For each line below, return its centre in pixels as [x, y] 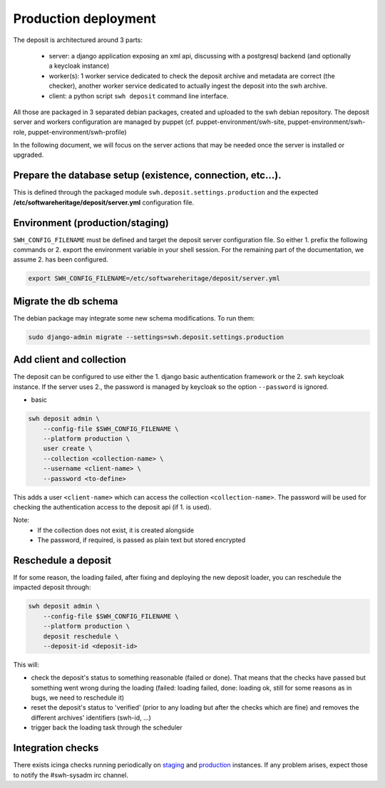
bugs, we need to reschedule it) [78, 698]
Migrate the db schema [66, 301]
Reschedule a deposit [62, 560]
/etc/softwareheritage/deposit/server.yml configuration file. [104, 202]
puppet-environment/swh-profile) [77, 132]
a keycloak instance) [79, 66]
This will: [26, 664]
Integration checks [56, 748]
